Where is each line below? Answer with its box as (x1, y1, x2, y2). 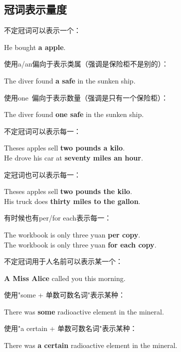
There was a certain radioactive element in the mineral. (4, 340, 178, 350)
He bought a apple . (4, 41, 66, 52)
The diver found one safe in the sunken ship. (4, 109, 144, 119)
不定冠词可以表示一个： (4, 25, 81, 35)
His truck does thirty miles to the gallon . (4, 195, 141, 206)
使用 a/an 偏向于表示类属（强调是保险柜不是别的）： (4, 58, 169, 69)
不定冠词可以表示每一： (4, 125, 81, 136)
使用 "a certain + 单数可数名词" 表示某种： (4, 323, 137, 333)
